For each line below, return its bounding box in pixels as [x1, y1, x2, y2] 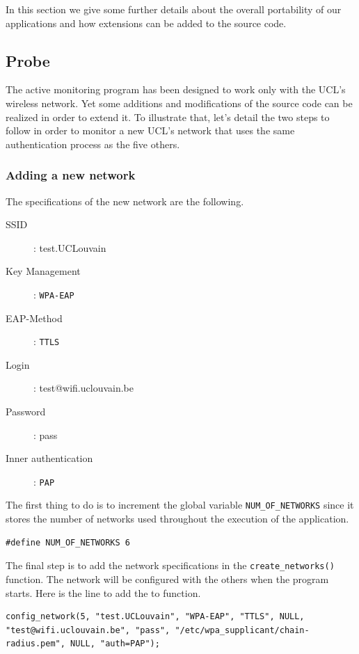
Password [6, 404, 46, 419]
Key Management [6, 264, 81, 278]
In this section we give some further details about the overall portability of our [6, 2, 342, 16]
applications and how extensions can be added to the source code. [6, 15, 287, 30]
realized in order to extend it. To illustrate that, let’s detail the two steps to [6, 109, 330, 124]
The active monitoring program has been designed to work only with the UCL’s [6, 82, 346, 97]
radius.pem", [6, 639, 65, 649]
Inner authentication [6, 451, 93, 465]
